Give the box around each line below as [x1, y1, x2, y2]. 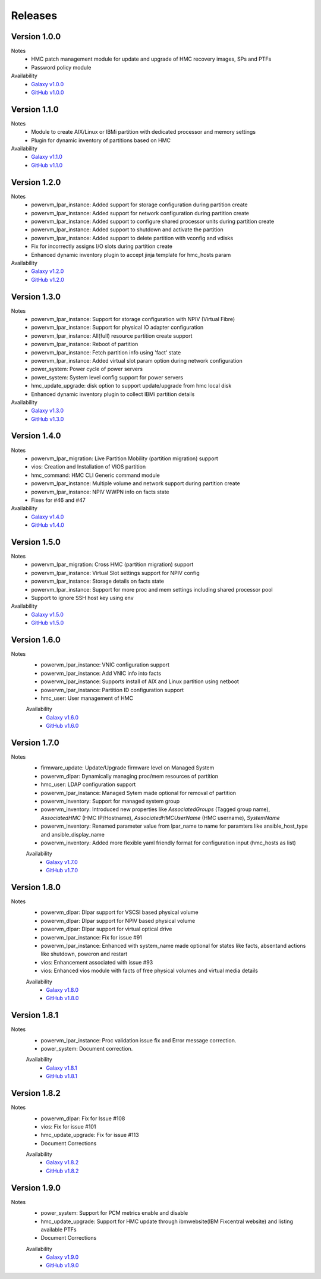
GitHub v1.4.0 [31, 521, 65, 529]
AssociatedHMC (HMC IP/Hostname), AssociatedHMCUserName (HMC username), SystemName [40, 814, 280, 821]
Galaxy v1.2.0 [31, 268, 64, 275]
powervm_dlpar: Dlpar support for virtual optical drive [40, 925, 172, 933]
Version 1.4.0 [11, 431, 61, 441]
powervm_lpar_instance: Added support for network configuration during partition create [31, 209, 250, 216]
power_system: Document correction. [40, 1045, 133, 1052]
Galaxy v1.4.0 [31, 513, 64, 520]
